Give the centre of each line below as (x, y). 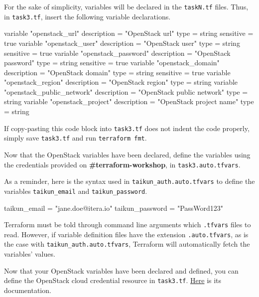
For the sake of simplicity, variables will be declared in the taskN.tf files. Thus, (126, 6)
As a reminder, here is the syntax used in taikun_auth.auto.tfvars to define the (129, 181)
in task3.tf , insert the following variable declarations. (87, 16)
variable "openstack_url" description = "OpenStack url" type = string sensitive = (129, 33)
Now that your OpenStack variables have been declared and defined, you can (121, 270)
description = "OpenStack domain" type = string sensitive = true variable (117, 72)
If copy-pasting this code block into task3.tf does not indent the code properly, (127, 128)
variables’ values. (30, 254)
